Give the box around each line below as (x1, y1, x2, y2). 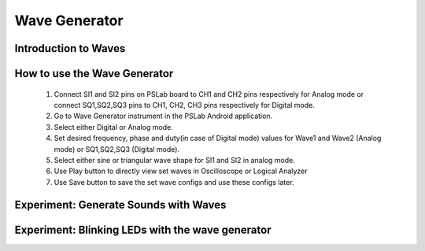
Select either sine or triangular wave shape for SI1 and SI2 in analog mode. (54, 155, 295, 164)
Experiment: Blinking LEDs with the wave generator (14, 223, 272, 236)
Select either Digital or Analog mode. (54, 122, 173, 131)
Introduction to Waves (14, 42, 126, 55)
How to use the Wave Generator (14, 67, 174, 80)
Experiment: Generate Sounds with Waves (14, 197, 227, 212)
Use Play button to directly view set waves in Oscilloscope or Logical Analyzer (54, 166, 308, 176)
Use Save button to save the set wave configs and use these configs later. (54, 177, 294, 186)
